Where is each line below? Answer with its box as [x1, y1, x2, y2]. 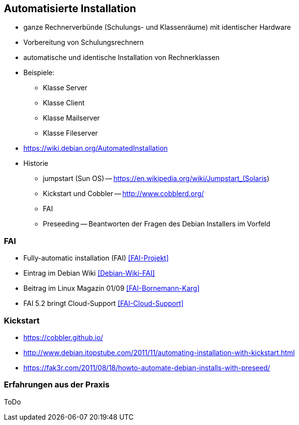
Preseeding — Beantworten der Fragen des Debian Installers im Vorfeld [43, 220, 271, 228]
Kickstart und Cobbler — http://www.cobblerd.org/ [43, 189, 204, 198]
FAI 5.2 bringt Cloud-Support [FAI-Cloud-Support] [23, 299, 184, 308]
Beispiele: [23, 68, 55, 77]
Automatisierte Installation [4, 2, 136, 15]
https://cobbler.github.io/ [23, 333, 103, 342]
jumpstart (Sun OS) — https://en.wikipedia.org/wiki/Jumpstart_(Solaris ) [43, 174, 270, 183]
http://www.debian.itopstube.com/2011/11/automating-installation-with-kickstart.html [23, 348, 295, 357]
